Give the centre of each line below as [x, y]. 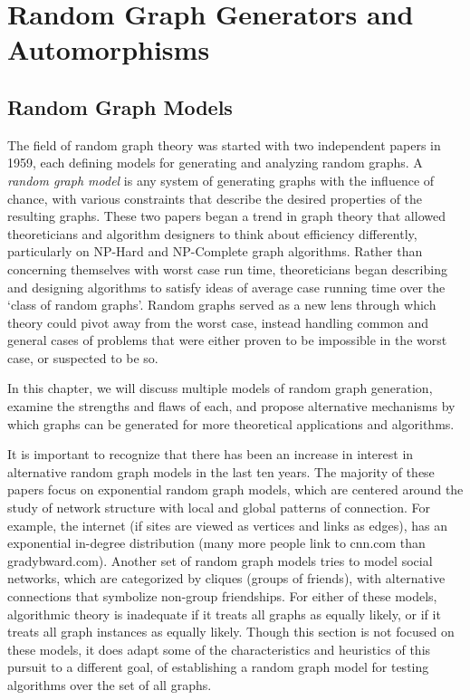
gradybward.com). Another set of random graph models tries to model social [220, 560]
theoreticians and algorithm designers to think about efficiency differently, [212, 233]
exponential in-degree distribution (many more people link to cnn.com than [216, 543]
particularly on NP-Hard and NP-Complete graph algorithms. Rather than [215, 251]
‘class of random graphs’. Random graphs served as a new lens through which [222, 305]
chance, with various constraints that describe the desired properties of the [215, 198]
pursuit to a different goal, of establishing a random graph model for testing [218, 667]
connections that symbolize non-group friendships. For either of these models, [222, 596]
